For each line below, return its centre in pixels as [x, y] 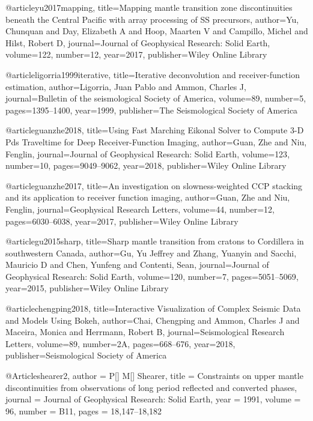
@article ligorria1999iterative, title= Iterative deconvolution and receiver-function [153, 74]
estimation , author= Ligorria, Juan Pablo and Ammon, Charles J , [126, 86]
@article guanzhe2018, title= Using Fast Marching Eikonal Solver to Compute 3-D [155, 130]
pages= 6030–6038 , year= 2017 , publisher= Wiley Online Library [122, 221]
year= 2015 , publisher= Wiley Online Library [87, 288]
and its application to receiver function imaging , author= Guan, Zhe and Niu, [148, 197]
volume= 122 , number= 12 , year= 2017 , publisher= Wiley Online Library [136, 54]
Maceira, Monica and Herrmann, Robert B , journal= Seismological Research [145, 332]
